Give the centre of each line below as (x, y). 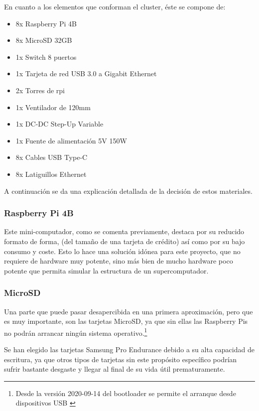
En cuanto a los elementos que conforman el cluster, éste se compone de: (115, 6)
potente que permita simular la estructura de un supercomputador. (106, 270)
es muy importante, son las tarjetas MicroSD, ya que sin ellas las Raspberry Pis (126, 321)
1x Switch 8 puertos (46, 57)
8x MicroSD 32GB (44, 40)
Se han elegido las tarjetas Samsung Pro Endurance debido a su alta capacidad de (129, 349)
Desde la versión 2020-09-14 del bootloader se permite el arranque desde (126, 393)
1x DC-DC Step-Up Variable (60, 124)
